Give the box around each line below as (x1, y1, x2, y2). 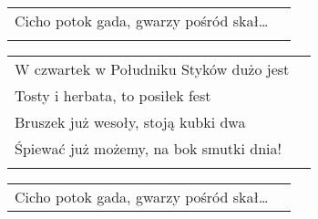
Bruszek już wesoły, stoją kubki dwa (15, 111, 246, 132)
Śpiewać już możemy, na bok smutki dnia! (15, 138, 282, 159)
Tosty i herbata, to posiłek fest (15, 85, 211, 106)
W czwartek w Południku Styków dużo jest (15, 58, 290, 79)
